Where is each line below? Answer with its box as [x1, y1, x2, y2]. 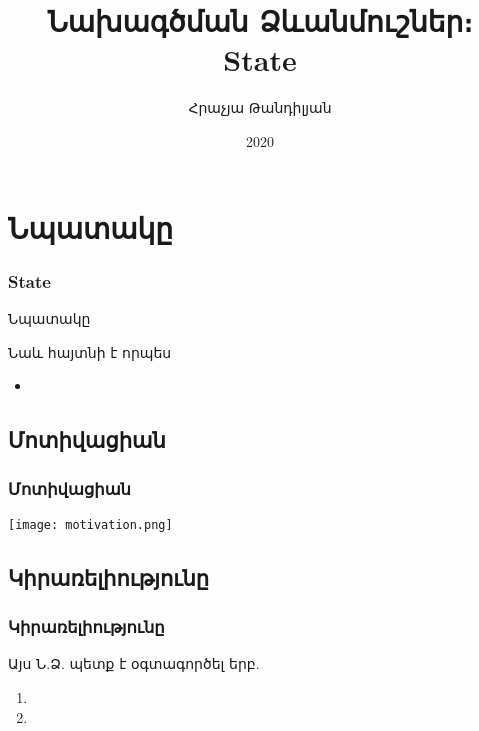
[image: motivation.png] [8, 517, 173, 532]
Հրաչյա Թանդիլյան [188, 97, 332, 118]
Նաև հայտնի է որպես [8, 341, 172, 362]
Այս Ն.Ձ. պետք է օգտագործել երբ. [8, 653, 260, 674]
